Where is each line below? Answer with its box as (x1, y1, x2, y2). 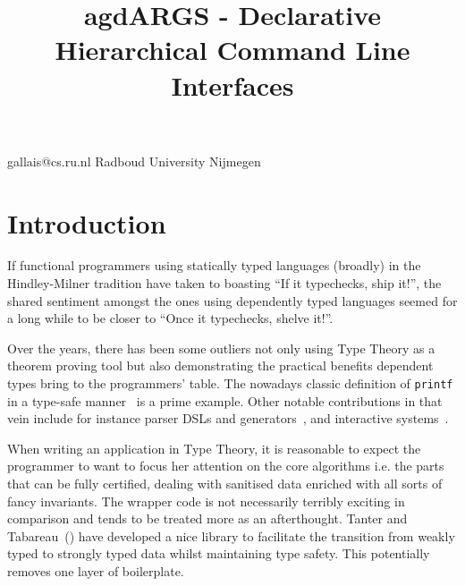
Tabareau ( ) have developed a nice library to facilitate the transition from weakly (7, 526, 455, 545)
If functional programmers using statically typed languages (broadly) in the (7, 256, 421, 275)
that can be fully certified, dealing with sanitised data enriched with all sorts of (7, 474, 443, 493)
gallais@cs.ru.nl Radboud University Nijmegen (7, 151, 261, 170)
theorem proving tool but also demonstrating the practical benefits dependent (7, 356, 434, 375)
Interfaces (171, 66, 294, 103)
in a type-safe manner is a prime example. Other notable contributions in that (7, 391, 443, 410)
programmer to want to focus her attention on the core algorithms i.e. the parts (7, 456, 444, 475)
